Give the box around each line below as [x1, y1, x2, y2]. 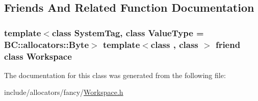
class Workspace [4, 49, 72, 62]
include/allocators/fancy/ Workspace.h [4, 87, 123, 97]
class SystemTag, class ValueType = [51, 26, 204, 39]
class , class [150, 38, 198, 50]
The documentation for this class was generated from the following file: [4, 69, 226, 80]
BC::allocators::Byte [4, 38, 89, 50]
